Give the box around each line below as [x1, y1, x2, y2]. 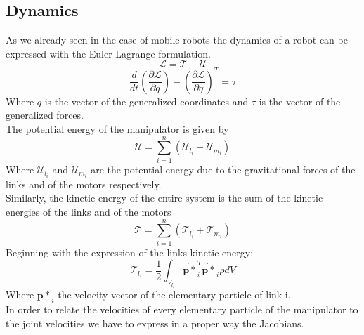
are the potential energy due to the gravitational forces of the [91, 162, 356, 176]
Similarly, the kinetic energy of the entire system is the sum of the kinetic [6, 190, 323, 205]
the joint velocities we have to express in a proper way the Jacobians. [6, 315, 304, 330]
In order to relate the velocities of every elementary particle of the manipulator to [6, 302, 358, 317]
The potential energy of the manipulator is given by [6, 121, 229, 136]
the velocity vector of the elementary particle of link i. [58, 287, 291, 302]
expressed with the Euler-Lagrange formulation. [6, 46, 211, 60]
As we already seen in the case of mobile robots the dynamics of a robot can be [6, 32, 348, 47]
